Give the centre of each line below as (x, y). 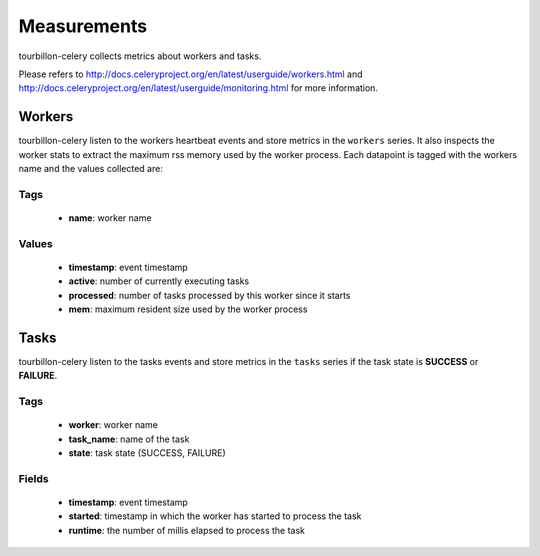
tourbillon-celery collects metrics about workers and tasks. (140, 56)
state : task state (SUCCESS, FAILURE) (147, 453)
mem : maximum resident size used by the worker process (188, 309)
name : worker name (110, 217)
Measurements (83, 26)
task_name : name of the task (129, 439)
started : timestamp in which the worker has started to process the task (215, 516)
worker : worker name (113, 425)
